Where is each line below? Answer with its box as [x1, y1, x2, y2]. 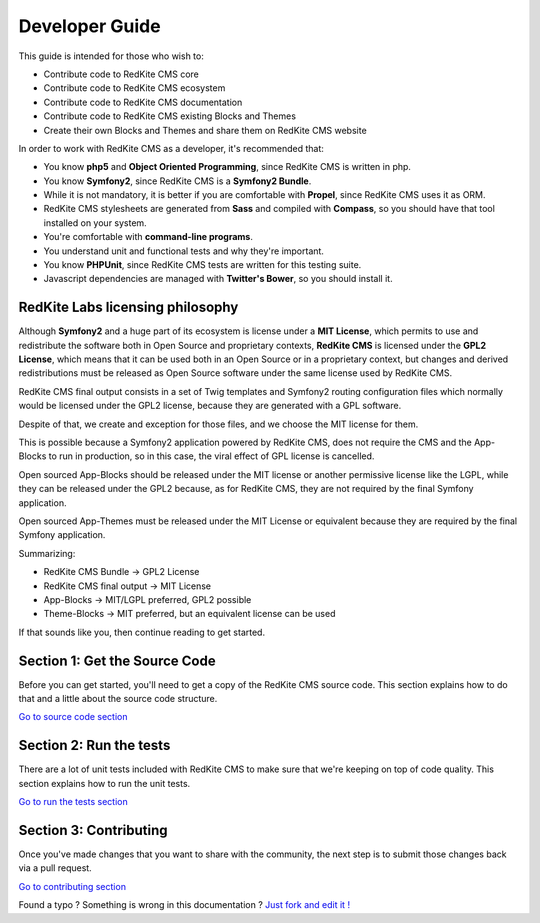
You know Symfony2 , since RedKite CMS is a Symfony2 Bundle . [43, 175, 312, 187]
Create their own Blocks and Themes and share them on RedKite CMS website [43, 124, 367, 136]
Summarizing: [18, 547, 76, 559]
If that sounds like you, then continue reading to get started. [18, 626, 265, 638]
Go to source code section [18, 711, 129, 723]
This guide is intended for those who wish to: [18, 50, 204, 62]
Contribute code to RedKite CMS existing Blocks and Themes [43, 110, 297, 122]
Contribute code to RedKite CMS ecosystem [43, 82, 226, 94]
